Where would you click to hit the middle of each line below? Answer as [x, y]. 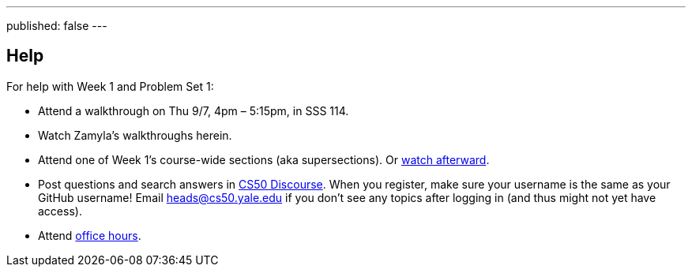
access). [60, 211]
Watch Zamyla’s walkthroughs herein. [135, 135]
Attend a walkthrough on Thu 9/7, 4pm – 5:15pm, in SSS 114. [194, 110]
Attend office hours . [90, 235]
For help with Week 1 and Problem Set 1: [110, 86]
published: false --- [57, 26]
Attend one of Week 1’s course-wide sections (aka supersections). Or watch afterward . [264, 159]
